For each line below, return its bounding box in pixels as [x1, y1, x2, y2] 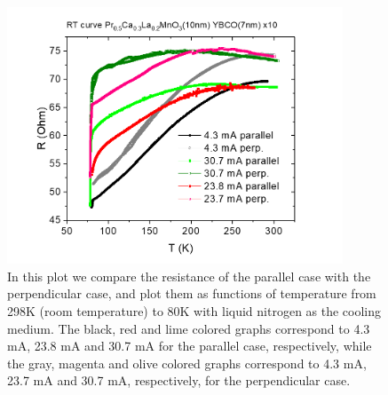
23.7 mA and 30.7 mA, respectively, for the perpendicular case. [7, 371, 351, 390]
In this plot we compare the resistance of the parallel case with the [7, 266, 371, 285]
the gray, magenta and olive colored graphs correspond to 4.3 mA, [7, 353, 367, 372]
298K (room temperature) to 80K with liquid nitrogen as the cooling [7, 301, 382, 320]
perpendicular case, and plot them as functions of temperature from [7, 284, 376, 303]
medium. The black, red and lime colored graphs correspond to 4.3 [7, 319, 370, 337]
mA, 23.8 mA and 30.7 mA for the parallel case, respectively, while [7, 336, 372, 355]
